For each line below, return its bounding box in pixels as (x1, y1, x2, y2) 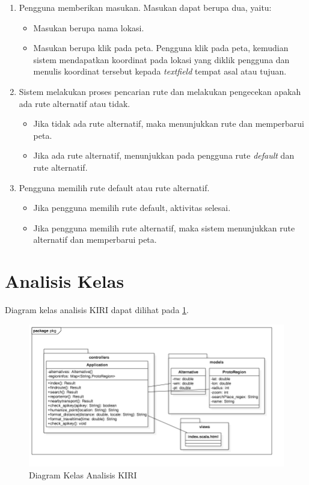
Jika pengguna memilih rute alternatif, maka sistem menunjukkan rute (33, 221, 295, 234)
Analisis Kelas (5, 269, 124, 293)
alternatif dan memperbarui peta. (33, 233, 157, 246)
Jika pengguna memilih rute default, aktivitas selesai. (33, 201, 231, 214)
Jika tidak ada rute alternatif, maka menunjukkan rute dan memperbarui (33, 117, 304, 130)
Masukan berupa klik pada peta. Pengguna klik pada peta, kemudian (33, 41, 289, 54)
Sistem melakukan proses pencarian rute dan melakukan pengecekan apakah (19, 85, 301, 97)
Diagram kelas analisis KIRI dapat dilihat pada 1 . (5, 304, 189, 316)
